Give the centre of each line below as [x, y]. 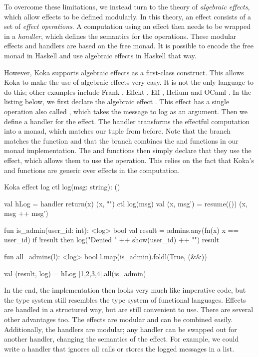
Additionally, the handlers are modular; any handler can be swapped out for [121, 329]
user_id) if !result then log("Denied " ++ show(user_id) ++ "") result [112, 240]
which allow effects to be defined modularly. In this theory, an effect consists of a [128, 16]
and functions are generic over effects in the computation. [92, 170]
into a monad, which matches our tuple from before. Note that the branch [117, 131]
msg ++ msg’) [26, 213]
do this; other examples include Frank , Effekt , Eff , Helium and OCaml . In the [128, 91]
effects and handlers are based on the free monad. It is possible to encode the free [129, 46]
